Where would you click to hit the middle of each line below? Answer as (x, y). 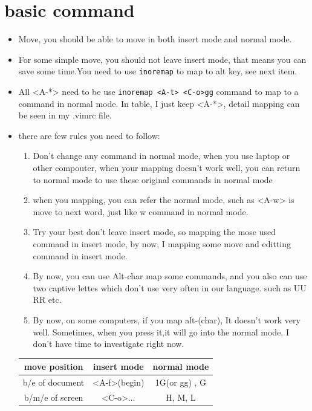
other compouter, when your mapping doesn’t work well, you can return (167, 167)
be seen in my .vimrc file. (65, 115)
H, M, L (181, 397)
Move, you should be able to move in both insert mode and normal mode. (155, 39)
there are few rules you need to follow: (89, 135)
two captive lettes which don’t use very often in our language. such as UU (170, 287)
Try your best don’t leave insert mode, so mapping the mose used (154, 232)
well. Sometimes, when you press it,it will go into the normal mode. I (161, 332)
